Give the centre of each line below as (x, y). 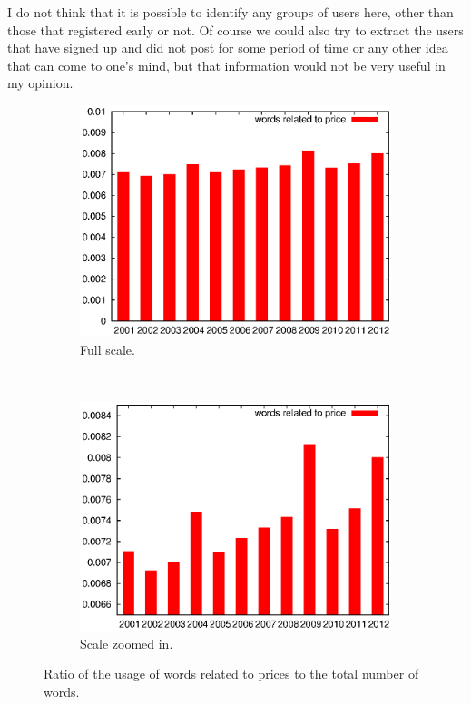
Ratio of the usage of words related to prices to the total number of (231, 674)
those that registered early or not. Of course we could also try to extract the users (235, 29)
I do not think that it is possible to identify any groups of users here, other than (231, 12)
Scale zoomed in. (127, 643)
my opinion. (40, 83)
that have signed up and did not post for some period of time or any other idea (228, 48)
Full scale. (108, 349)
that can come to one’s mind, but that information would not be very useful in (226, 65)
